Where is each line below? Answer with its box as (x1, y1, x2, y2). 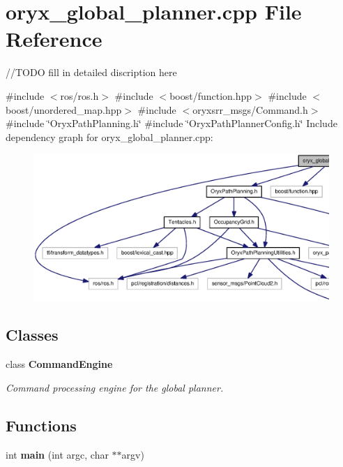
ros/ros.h (60, 88, 99, 103)
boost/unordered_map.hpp (6, 102, 122, 117)
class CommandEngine (6, 357, 113, 371)
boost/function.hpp (169, 88, 252, 103)
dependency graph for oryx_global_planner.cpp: (6, 129, 213, 144)
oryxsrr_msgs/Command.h (192, 102, 308, 117)
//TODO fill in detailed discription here (6, 65, 177, 80)
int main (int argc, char (6, 447, 109, 461)
